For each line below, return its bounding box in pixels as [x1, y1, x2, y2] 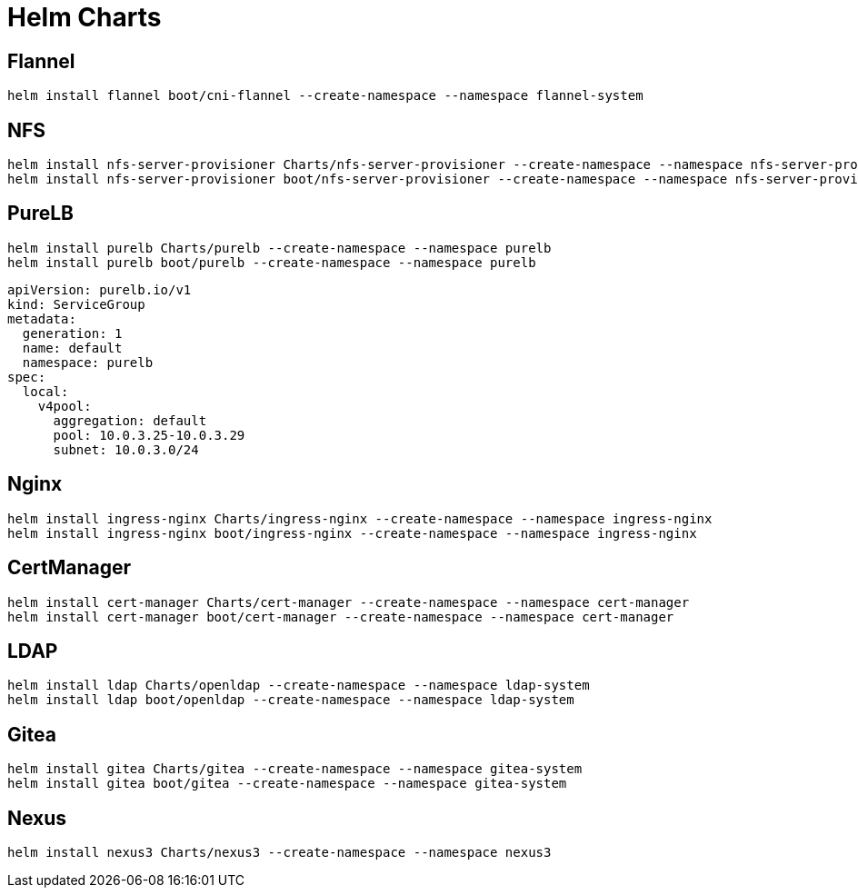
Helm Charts [7, 2, 162, 33]
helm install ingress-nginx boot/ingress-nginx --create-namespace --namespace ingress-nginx [7, 525, 697, 541]
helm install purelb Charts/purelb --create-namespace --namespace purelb [7, 240, 552, 255]
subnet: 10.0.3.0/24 [53, 442, 199, 457]
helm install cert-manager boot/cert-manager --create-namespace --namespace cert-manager [7, 609, 674, 624]
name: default [22, 340, 123, 355]
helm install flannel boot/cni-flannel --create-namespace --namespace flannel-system [7, 88, 643, 104]
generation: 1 [22, 325, 123, 341]
